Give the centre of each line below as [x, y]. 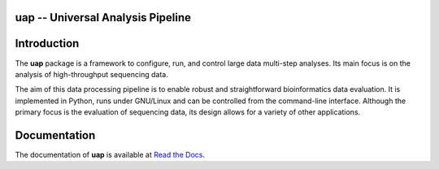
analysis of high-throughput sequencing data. [91, 74]
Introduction [47, 43]
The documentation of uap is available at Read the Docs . [110, 155]
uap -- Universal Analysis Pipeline [103, 17]
